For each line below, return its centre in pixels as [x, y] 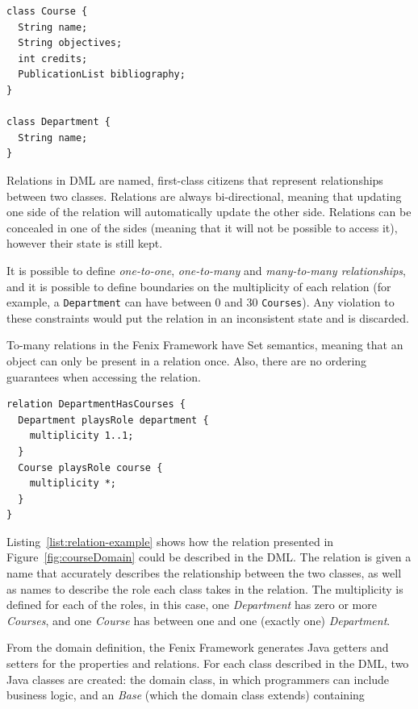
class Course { [47, 11]
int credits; [53, 58]
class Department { [59, 122]
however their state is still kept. [85, 243]
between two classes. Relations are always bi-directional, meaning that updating [204, 196]
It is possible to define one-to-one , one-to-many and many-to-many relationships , [206, 270]
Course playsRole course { [90, 467]
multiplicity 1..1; [82, 436]
